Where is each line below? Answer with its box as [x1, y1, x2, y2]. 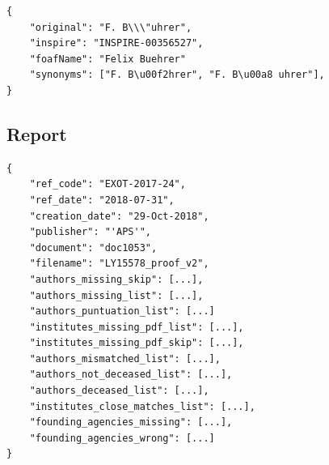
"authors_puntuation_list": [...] [29, 305, 215, 318]
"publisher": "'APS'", [29, 226, 151, 238]
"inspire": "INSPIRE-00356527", [29, 37, 204, 49]
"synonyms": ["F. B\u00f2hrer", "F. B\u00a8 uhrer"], [29, 69, 325, 81]
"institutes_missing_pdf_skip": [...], [29, 337, 244, 349]
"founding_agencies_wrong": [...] [29, 432, 215, 444]
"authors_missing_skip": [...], [29, 273, 204, 285]
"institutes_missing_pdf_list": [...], [29, 321, 244, 333]
